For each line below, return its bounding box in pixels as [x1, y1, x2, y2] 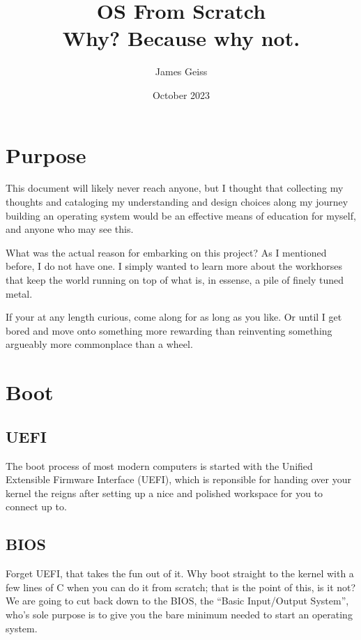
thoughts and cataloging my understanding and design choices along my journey [6, 195, 348, 209]
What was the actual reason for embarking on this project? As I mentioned [6, 245, 327, 259]
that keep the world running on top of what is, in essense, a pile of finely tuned [6, 273, 344, 287]
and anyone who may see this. [6, 222, 134, 236]
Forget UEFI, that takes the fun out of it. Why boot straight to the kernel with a [6, 566, 354, 581]
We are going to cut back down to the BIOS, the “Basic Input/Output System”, [6, 593, 349, 608]
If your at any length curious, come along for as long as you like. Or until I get [6, 310, 342, 324]
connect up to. [6, 499, 67, 514]
